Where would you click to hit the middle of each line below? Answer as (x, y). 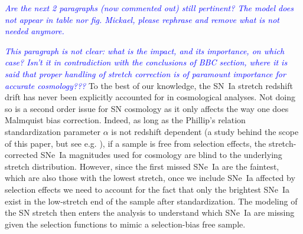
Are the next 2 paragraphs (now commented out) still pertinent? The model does (149, 8)
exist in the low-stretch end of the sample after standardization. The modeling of (151, 201)
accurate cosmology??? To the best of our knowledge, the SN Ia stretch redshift (149, 85)
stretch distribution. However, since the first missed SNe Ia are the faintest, (142, 166)
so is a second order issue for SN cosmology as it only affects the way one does (147, 108)
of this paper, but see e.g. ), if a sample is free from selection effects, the (136, 143)
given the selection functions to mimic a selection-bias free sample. (125, 224)
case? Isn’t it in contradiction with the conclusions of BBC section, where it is (146, 62)
